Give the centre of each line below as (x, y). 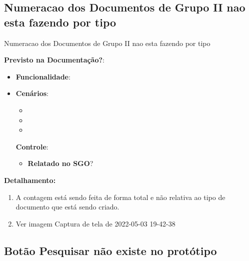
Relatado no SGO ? (60, 163)
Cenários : (32, 93)
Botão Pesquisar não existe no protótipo (110, 250)
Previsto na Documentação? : (54, 60)
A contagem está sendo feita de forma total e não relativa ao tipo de (120, 197)
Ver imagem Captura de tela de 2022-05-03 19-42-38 (95, 223)
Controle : (32, 146)
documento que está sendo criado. (67, 207)
